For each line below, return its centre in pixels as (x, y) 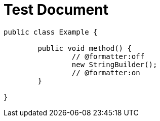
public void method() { (85, 48)
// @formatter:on (106, 72)
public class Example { (51, 32)
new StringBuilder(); (114, 64)
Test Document (56, 10)
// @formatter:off (108, 56)
